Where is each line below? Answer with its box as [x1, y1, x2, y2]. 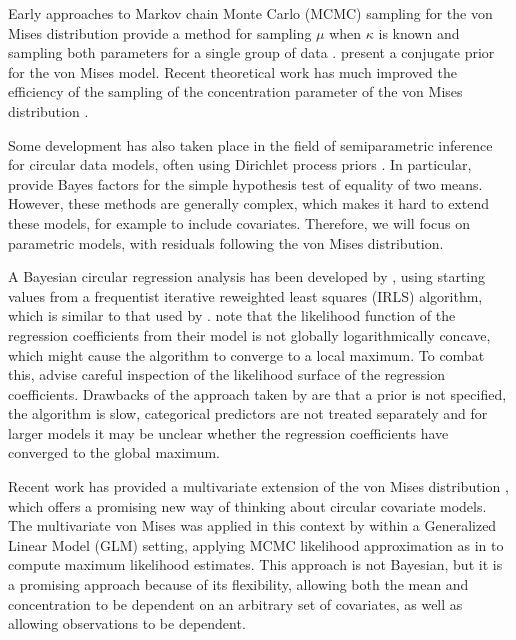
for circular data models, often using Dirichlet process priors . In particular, [8, 154, 472, 175]
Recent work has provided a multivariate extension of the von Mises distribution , [8, 476, 509, 497]
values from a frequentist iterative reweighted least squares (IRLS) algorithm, [8, 285, 483, 306]
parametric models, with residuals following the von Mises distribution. [8, 232, 444, 253]
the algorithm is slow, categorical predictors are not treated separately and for [8, 403, 488, 424]
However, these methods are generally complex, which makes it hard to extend [8, 193, 489, 214]
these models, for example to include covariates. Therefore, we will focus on [8, 212, 471, 233]
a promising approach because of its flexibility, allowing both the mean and [8, 574, 469, 595]
